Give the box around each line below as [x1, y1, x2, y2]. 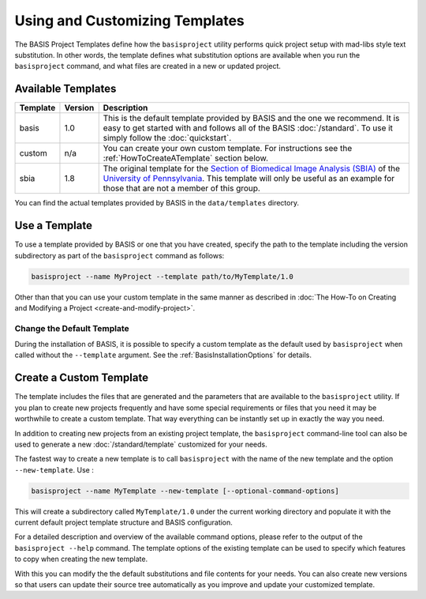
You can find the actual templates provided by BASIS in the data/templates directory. [14, 198, 300, 208]
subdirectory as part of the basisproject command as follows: [14, 251, 225, 260]
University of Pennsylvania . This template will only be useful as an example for [103, 173, 395, 184]
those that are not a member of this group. [103, 183, 260, 194]
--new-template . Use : [14, 465, 94, 474]
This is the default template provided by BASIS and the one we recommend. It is [103, 113, 400, 124]
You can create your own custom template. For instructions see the [103, 143, 353, 154]
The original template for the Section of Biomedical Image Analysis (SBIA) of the [103, 163, 401, 174]
